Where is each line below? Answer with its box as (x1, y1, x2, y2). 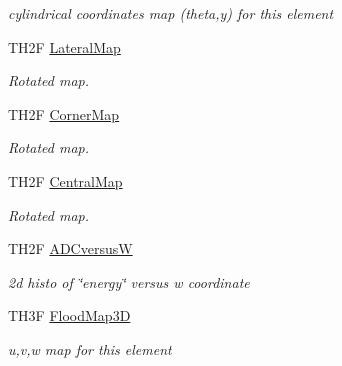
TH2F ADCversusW (8, 238, 133, 259)
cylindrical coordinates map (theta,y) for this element (8, 3, 334, 23)
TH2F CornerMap (8, 103, 120, 124)
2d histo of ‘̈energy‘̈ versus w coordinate (8, 271, 250, 292)
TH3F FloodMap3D (8, 305, 131, 326)
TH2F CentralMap (8, 170, 123, 191)
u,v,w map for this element (8, 338, 172, 359)
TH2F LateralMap (8, 36, 121, 57)
